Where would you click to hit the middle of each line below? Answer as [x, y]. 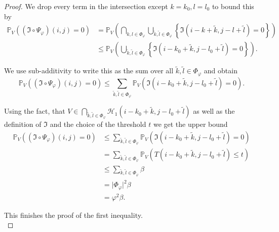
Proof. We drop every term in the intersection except [86, 6]
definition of [23, 124]
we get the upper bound [190, 124]
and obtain [221, 71]
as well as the [214, 111]
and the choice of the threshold [98, 124]
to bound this [233, 6]
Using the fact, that [35, 111]
